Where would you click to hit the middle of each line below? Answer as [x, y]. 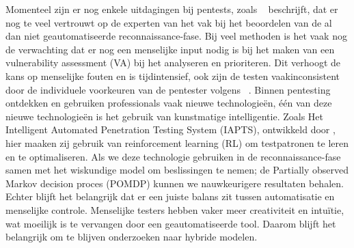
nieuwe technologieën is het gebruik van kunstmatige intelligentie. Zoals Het [164, 116]
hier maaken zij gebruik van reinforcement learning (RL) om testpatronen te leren [177, 142]
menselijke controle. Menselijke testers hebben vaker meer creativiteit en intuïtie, [175, 209]
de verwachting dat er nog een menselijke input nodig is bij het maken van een [170, 49]
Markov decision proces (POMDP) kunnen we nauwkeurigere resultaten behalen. [175, 183]
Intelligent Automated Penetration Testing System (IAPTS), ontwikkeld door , [171, 129]
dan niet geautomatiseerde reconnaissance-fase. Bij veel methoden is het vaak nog [176, 36]
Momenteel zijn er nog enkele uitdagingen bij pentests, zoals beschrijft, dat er [172, 9]
